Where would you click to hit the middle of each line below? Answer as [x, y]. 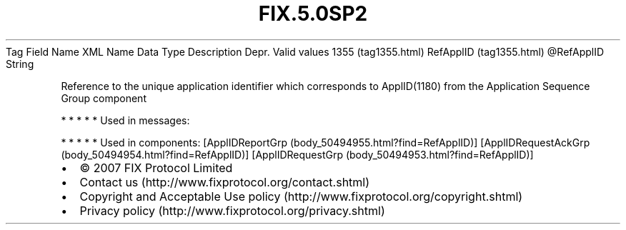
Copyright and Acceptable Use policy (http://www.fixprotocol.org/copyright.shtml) [301, 196]
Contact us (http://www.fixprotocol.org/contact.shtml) [225, 182]
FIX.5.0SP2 [313, 14]
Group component [104, 98]
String [20, 64]
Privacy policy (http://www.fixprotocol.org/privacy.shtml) [232, 210]
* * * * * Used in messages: [125, 120]
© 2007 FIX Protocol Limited [156, 167]
